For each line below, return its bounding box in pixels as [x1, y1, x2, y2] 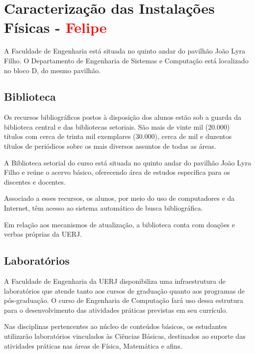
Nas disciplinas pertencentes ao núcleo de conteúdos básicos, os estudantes [4, 321, 227, 331]
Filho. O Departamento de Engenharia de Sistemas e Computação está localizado [4, 55, 249, 65]
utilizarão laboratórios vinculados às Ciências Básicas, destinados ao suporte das [4, 331, 246, 341]
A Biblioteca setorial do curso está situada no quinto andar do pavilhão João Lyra [4, 157, 251, 167]
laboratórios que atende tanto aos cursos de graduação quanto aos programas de [4, 285, 245, 296]
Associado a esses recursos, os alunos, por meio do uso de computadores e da [4, 193, 235, 203]
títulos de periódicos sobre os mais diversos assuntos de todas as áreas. [4, 141, 216, 151]
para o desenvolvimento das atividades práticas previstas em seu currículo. [4, 304, 228, 315]
